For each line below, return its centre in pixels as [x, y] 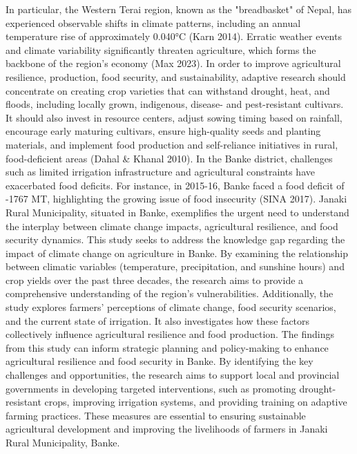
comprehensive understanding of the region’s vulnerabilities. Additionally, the [170, 293]
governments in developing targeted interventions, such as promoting [151, 388]
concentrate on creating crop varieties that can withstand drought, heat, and [168, 90]
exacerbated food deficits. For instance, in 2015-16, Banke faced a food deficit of [175, 185]
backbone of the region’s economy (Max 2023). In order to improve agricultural [173, 63]
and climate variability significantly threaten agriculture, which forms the [161, 49]
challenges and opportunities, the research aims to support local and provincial [173, 375]
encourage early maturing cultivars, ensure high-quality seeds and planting [163, 131]
